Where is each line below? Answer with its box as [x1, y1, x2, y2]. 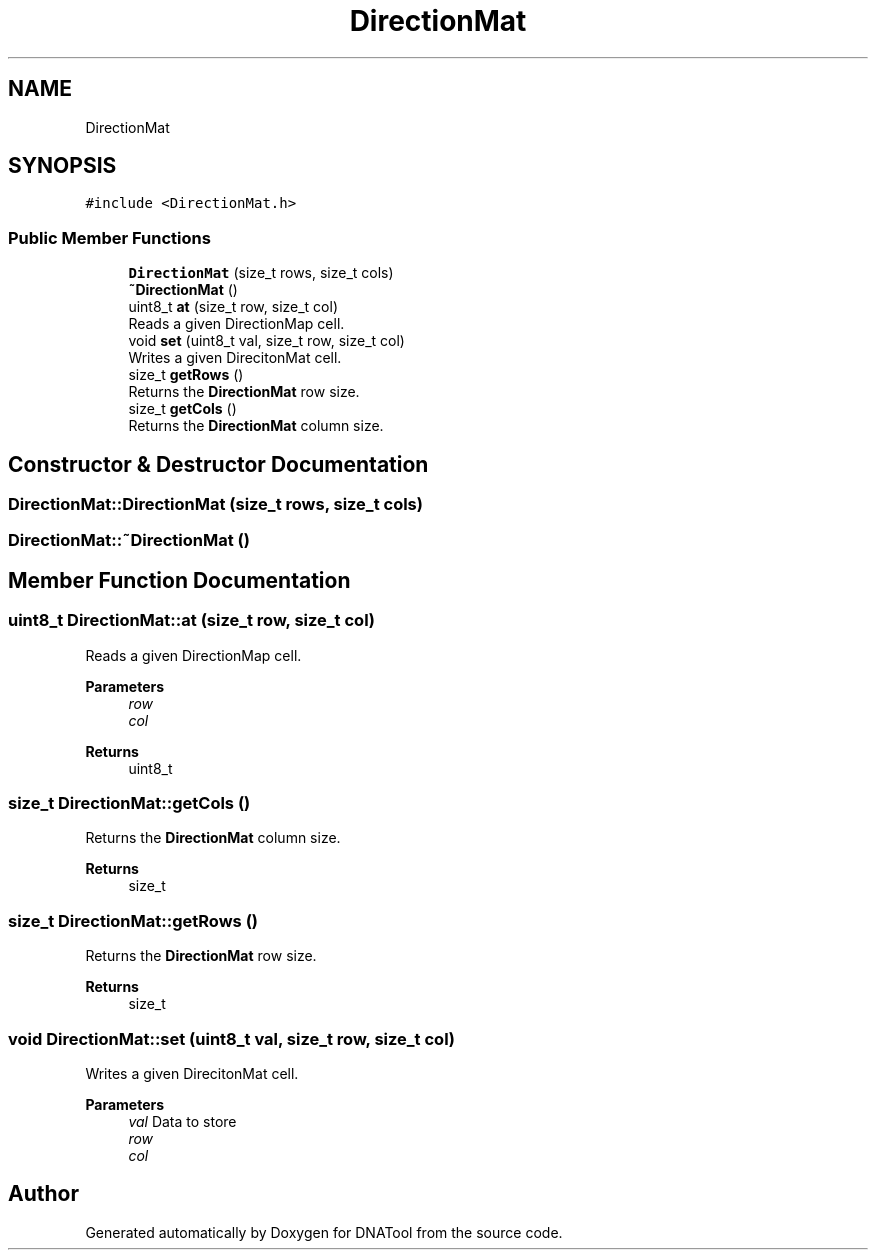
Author [8, 1181, 79, 1207]
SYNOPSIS [8, 153, 117, 179]
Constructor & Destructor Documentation [8, 451, 429, 477]
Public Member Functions [8, 227, 211, 248]
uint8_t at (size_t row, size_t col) [128, 298, 339, 316]
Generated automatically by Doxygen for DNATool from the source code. [85, 1223, 563, 1241]
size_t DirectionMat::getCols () [8, 793, 251, 813]
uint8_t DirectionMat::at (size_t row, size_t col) [8, 610, 376, 631]
